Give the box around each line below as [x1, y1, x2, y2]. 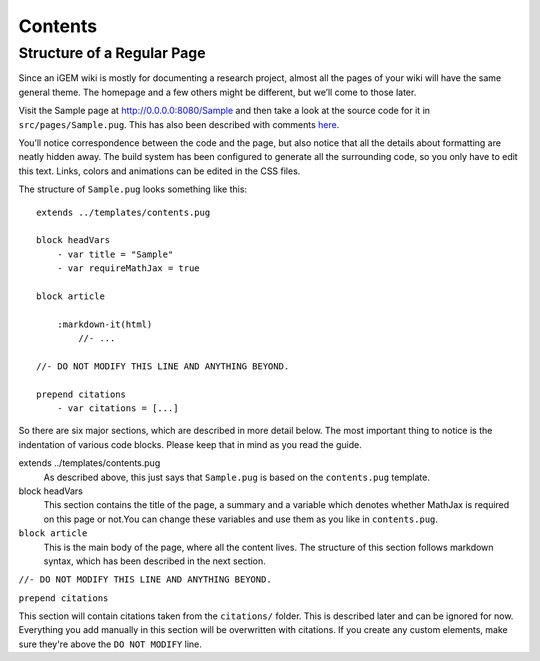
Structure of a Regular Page [18, 44, 206, 62]
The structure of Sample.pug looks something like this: [18, 183, 248, 195]
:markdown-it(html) [56, 318, 153, 330]
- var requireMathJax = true [56, 263, 200, 274]
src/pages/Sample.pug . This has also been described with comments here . [18, 118, 340, 130]
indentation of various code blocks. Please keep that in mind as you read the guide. [18, 438, 362, 450]
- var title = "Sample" [56, 248, 174, 260]
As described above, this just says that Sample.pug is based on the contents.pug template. [43, 471, 430, 483]
